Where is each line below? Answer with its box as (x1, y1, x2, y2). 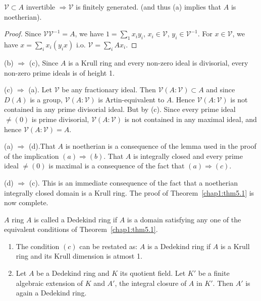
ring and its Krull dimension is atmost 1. (16, 251, 142, 261)
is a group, (30, 94, 63, 104)
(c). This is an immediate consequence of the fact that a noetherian (29, 177, 238, 188)
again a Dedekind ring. (16, 287, 87, 298)
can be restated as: (79, 240, 138, 251)
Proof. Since (4, 28, 41, 39)
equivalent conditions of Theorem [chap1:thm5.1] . (4, 224, 158, 234)
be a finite (198, 268, 230, 278)
